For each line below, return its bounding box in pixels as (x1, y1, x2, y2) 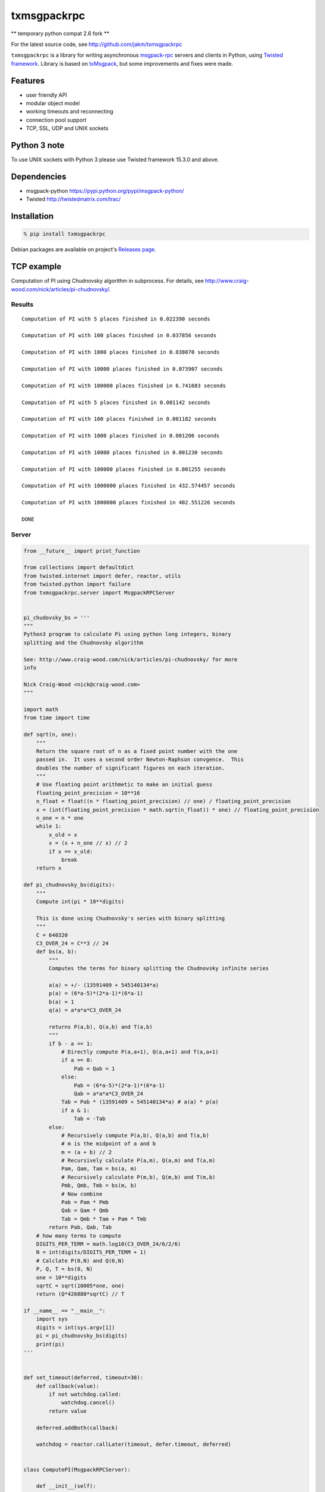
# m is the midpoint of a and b (61, 1140, 156, 1147)
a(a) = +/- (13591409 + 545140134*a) (48, 982, 159, 988)
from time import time (23, 714, 90, 722)
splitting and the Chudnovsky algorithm (23, 639, 143, 646)
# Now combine (61, 1191, 103, 1197)
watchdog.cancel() (61, 1399, 116, 1406)
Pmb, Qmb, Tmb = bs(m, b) (61, 1182, 137, 1189)
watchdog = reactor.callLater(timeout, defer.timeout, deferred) (36, 1441, 231, 1448)
